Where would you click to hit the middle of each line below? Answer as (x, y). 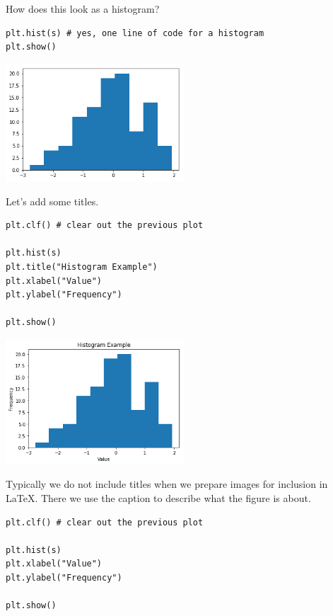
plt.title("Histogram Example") (82, 267)
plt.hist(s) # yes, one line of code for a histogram (135, 33)
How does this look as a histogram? (83, 8)
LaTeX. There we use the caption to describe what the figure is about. (158, 498)
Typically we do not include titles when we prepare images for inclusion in (167, 484)
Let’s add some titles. (52, 201)
